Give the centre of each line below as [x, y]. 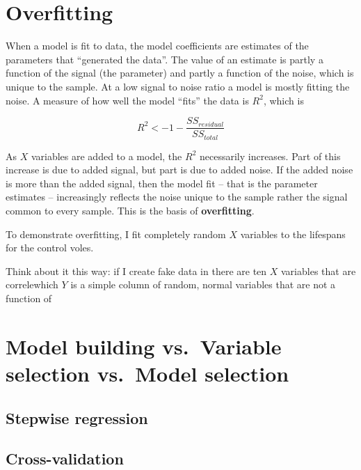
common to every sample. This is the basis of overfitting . [130, 210]
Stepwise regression [77, 417]
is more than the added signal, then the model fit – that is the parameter [162, 183]
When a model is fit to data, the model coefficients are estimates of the [157, 46]
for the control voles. [50, 248]
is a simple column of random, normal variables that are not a [203, 284]
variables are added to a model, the [106, 156]
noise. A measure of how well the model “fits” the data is [127, 100]
